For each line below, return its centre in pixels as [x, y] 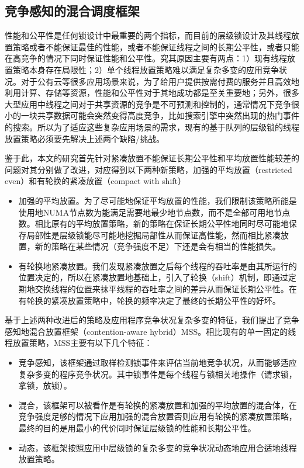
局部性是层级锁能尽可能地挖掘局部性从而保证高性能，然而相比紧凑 [153, 235]
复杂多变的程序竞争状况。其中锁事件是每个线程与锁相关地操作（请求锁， [158, 374]
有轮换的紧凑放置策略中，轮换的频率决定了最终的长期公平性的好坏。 [149, 300]
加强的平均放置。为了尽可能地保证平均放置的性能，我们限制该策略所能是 [158, 200]
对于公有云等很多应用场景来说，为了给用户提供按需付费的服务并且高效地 [160, 81]
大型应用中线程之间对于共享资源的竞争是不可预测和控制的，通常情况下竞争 [148, 104]
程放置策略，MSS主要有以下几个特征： [79, 343]
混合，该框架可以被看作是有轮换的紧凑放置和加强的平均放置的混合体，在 [158, 405]
